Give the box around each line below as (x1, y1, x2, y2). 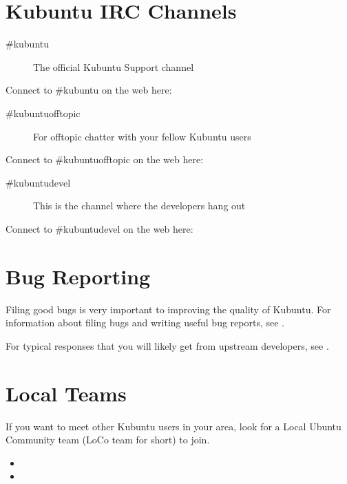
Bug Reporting (6, 262, 151, 290)
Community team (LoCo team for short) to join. (6, 432, 210, 447)
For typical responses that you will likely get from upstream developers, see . (6, 338, 329, 353)
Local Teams (6, 379, 127, 407)
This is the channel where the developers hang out (33, 198, 246, 213)
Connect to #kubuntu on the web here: (6, 83, 172, 97)
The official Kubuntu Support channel (33, 59, 194, 74)
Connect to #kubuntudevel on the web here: (6, 221, 193, 235)
